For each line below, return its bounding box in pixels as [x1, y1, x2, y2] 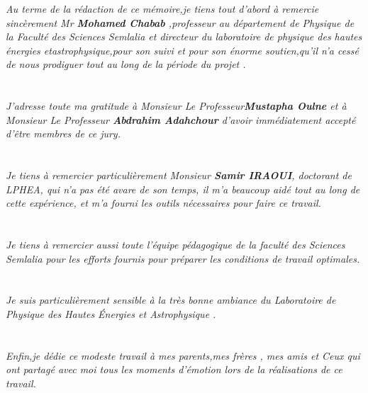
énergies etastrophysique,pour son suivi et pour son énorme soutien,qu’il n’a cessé [6, 42, 359, 57]
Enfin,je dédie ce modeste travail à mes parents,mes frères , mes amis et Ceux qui [6, 348, 360, 363]
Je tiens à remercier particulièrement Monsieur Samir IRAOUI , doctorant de [6, 168, 352, 183]
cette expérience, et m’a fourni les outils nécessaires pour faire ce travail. [6, 195, 321, 210]
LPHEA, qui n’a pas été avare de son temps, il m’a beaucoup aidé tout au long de [6, 181, 360, 196]
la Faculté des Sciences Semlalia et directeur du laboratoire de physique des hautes [6, 29, 362, 44]
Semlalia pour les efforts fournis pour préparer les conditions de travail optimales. [6, 251, 360, 266]
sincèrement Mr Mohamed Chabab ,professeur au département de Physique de [6, 15, 355, 30]
